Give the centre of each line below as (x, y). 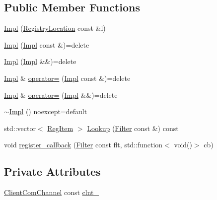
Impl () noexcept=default (48, 111)
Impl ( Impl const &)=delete (47, 44)
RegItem (60, 128)
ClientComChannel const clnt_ (52, 192)
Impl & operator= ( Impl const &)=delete (67, 78)
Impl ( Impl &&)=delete (40, 61)
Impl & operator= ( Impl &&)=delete (61, 95)
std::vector (20, 128)
